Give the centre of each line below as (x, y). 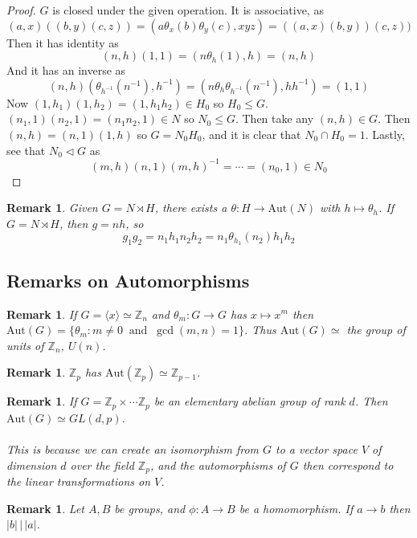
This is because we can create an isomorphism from (133, 448)
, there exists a (191, 208)
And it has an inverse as (66, 70)
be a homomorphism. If (296, 508)
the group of (376, 330)
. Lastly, (385, 134)
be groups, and (150, 508)
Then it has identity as (63, 42)
